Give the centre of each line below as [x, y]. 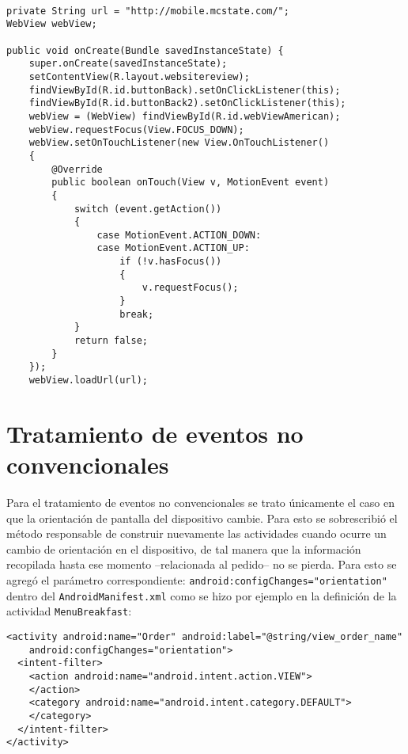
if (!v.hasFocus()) [171, 262]
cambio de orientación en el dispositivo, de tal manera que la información [184, 548]
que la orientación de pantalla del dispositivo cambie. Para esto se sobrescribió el [202, 518]
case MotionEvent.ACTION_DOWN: [179, 235]
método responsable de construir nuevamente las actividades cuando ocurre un [196, 533]
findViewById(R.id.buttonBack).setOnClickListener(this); [185, 90]
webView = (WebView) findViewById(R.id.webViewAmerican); [185, 116]
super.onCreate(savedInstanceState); [128, 64]
